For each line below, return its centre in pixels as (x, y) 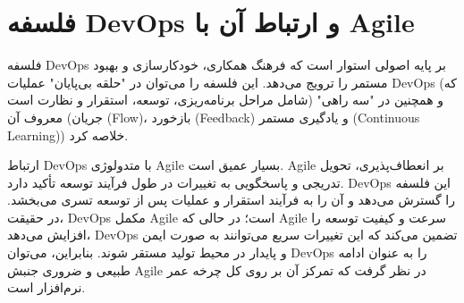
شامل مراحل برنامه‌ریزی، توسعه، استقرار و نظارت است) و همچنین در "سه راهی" (225, 100)
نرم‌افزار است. (46, 287)
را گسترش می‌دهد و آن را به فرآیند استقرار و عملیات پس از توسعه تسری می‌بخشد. (231, 200)
